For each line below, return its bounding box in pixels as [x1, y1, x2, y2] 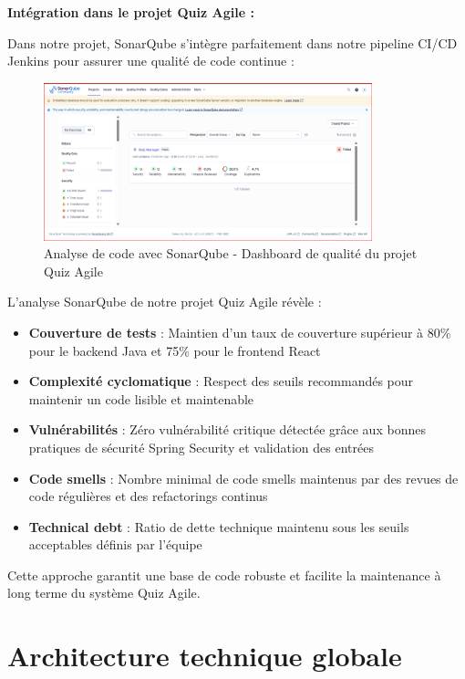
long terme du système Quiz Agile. [7, 583, 201, 602]
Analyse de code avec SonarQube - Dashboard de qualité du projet [44, 244, 418, 263]
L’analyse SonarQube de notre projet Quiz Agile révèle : [7, 292, 322, 311]
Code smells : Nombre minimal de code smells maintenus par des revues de [28, 468, 459, 487]
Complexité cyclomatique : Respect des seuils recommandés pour [28, 371, 414, 391]
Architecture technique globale [7, 637, 402, 674]
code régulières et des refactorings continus [28, 486, 268, 506]
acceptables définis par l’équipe [28, 535, 202, 554]
